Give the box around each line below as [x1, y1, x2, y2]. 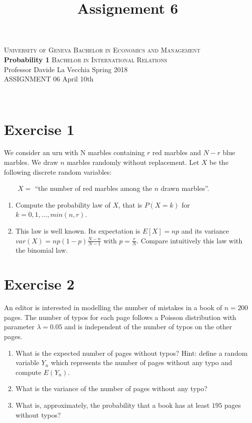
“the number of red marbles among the [34, 183, 152, 193]
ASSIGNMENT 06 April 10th [4, 74, 94, 84]
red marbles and [152, 147, 201, 158]
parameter [4, 321, 35, 332]
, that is [118, 199, 142, 210]
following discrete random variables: [4, 166, 112, 177]
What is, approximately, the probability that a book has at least [15, 399, 210, 410]
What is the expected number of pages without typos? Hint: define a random [15, 347, 248, 358]
